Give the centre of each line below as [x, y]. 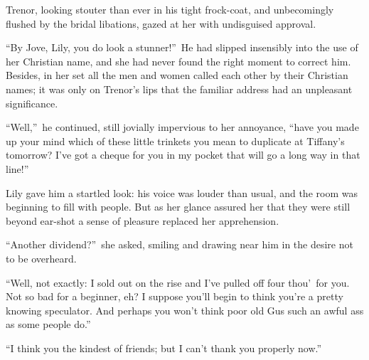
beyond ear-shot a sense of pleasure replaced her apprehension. [143, 220]
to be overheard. [41, 258]
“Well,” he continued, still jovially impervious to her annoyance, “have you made [182, 127]
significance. [32, 103]
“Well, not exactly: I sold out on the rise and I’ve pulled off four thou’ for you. [178, 282]
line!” [17, 168]
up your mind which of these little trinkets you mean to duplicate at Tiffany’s [175, 141]
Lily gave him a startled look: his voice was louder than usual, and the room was [182, 192]
